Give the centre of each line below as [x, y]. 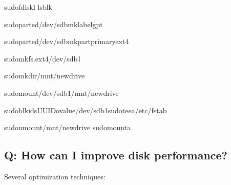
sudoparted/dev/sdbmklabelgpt [54, 24]
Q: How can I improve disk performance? [116, 155]
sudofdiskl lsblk [28, 7]
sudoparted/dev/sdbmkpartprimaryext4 [67, 41]
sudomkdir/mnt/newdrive [45, 76]
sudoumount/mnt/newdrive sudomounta [68, 127]
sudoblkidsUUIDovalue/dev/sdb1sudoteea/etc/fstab [86, 110]
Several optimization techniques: [55, 176]
